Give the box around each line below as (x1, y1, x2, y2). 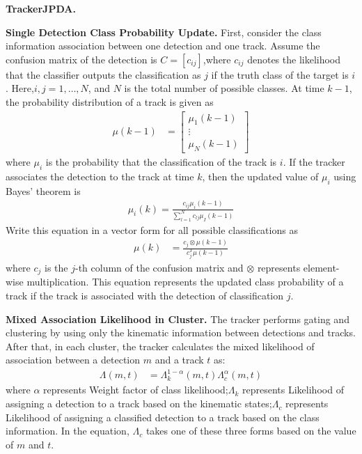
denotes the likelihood (247, 52, 341, 66)
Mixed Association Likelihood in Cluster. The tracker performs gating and (6, 311, 349, 326)
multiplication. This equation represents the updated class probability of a (26, 274, 344, 289)
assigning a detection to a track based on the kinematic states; (6, 396, 272, 411)
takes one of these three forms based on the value (145, 423, 356, 438)
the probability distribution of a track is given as (6, 94, 214, 109)
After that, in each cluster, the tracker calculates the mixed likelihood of (6, 338, 315, 353)
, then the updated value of (202, 169, 319, 184)
